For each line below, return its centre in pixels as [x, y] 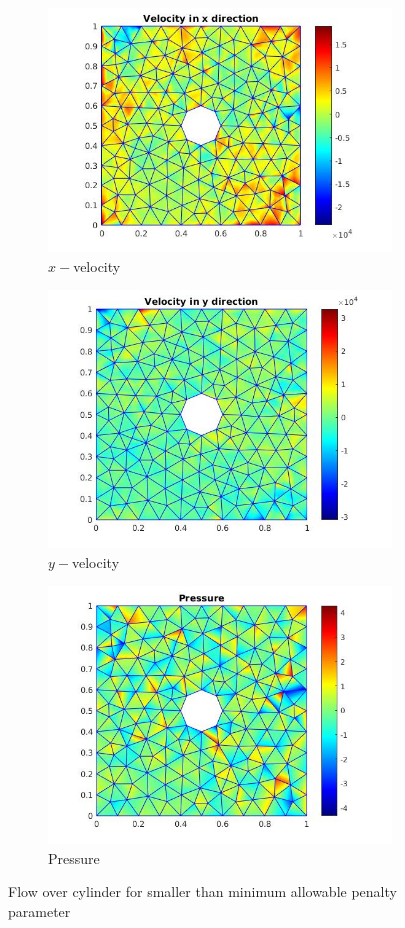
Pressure [74, 857]
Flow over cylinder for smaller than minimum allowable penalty [202, 891]
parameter [39, 911]
